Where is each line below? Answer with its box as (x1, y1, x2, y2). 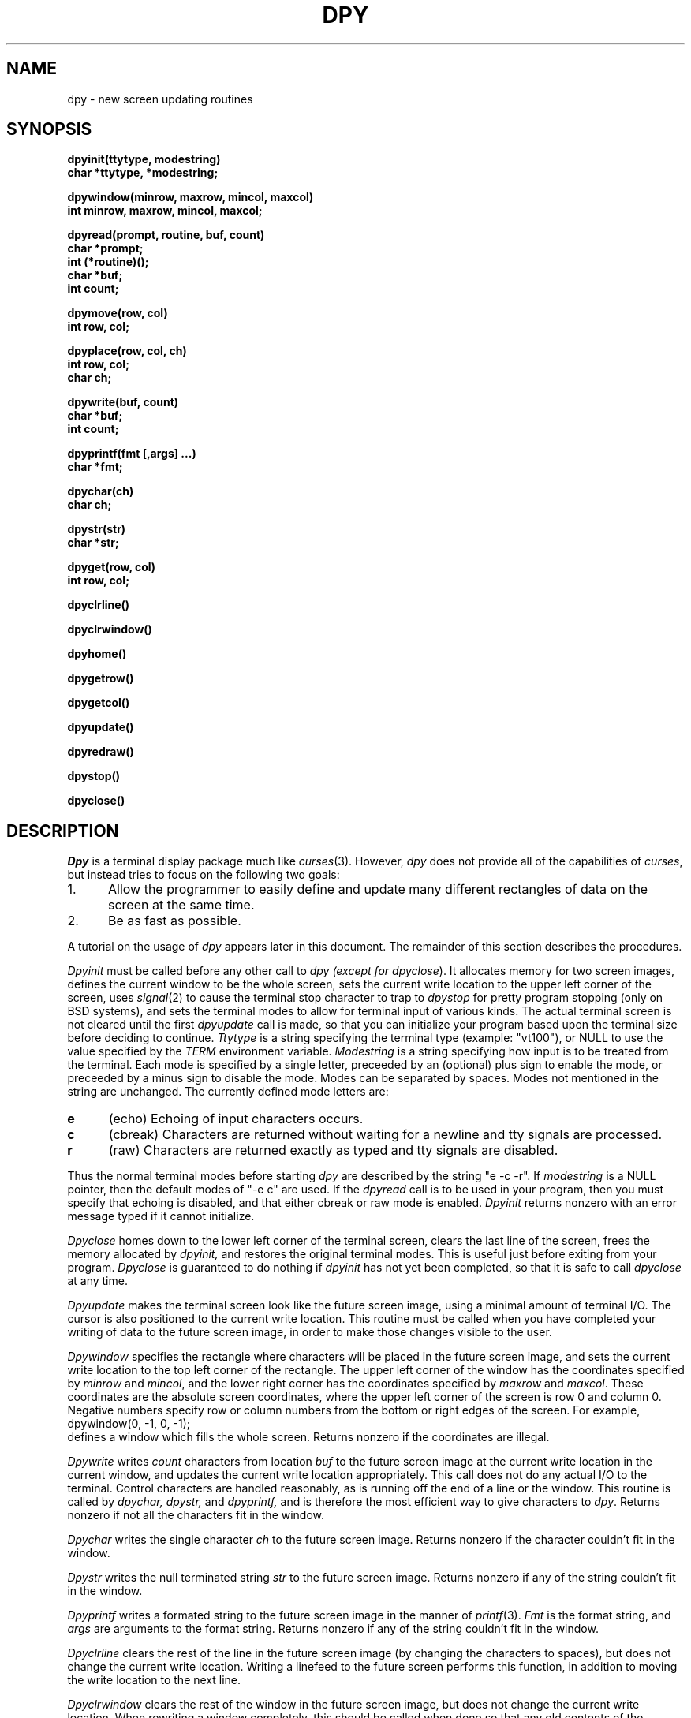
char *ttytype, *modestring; (67, 166, 219, 180)
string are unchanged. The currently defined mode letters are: (67, 1085, 389, 1099)
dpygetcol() (67, 696, 130, 710)
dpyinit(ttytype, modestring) (67, 152, 221, 166)
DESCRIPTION (6, 820, 119, 841)
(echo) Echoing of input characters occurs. (108, 1111, 364, 1127)
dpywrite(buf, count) (67, 395, 179, 409)
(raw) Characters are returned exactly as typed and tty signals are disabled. (108, 1142, 558, 1159)
